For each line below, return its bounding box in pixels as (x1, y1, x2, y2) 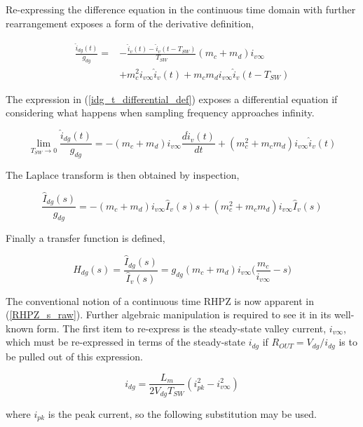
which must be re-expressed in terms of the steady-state (6, 334, 245, 349)
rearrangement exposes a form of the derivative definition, (6, 15, 254, 30)
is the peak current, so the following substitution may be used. (48, 407, 317, 421)
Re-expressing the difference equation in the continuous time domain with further (6, 2, 356, 16)
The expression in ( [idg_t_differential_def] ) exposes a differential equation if (6, 91, 338, 106)
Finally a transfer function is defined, (6, 231, 165, 245)
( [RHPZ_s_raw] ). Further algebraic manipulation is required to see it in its (6, 307, 331, 322)
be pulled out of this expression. (6, 348, 143, 363)
